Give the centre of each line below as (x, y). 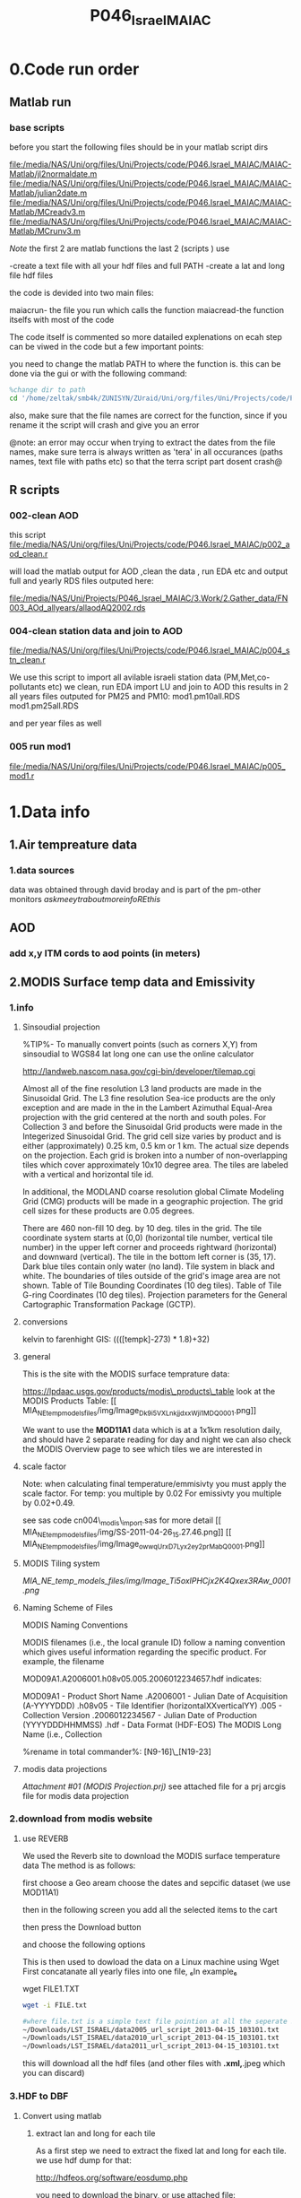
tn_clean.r (28, 660)
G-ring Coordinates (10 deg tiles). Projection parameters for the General (155, 1295)
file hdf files (31, 275)
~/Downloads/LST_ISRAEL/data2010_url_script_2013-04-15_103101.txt (150, 2038)
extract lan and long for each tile (95, 2133)
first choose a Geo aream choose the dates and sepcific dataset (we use (156, 1882)
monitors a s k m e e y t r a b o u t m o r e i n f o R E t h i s (85, 899)
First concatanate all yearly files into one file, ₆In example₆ (129, 1971)
